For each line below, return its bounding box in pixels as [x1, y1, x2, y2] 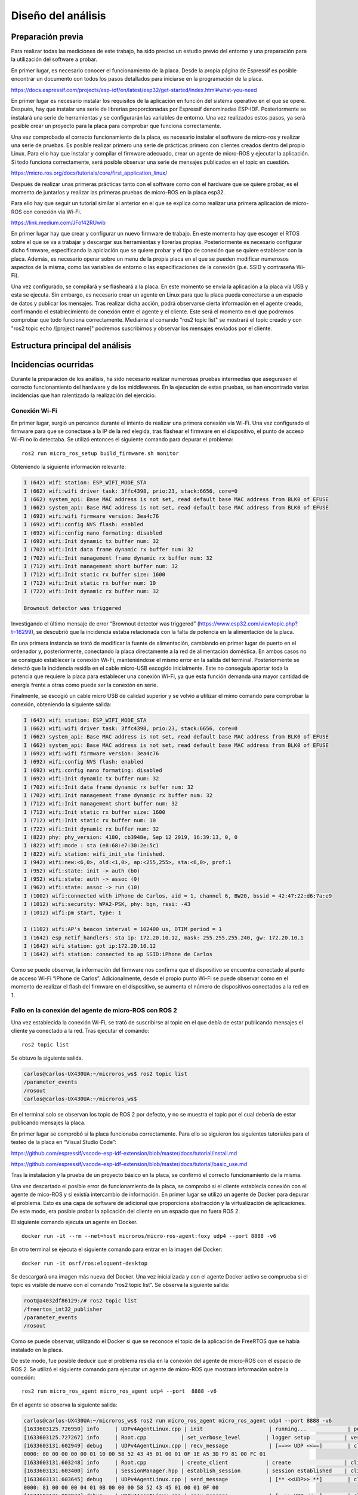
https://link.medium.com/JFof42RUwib [11, 219, 106, 227]
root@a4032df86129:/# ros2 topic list [23, 1298, 137, 1304]
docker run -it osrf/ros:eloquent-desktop [21, 1259, 148, 1267]
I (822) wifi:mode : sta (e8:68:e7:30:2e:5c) [23, 842, 159, 849]
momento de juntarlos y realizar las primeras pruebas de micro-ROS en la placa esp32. [11, 188, 225, 196]
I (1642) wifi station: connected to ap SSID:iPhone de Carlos [23, 951, 213, 958]
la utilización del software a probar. [11, 56, 98, 63]
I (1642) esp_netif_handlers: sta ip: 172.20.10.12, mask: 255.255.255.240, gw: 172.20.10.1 [23, 934, 304, 941]
